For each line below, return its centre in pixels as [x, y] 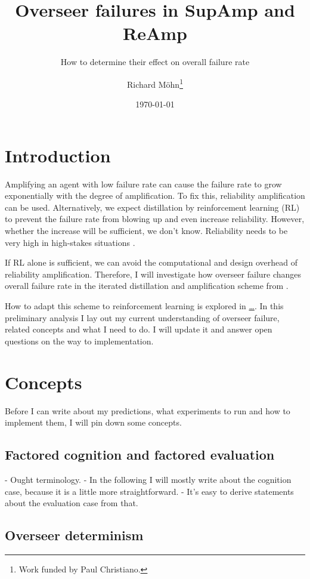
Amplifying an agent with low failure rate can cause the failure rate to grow [143, 184]
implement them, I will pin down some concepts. [93, 422]
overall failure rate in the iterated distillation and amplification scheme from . [147, 286]
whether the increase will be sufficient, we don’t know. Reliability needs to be [146, 231]
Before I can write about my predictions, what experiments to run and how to [148, 410]
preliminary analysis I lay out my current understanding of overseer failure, [142, 317]
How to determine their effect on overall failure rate [155, 62]
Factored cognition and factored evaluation [140, 455]
